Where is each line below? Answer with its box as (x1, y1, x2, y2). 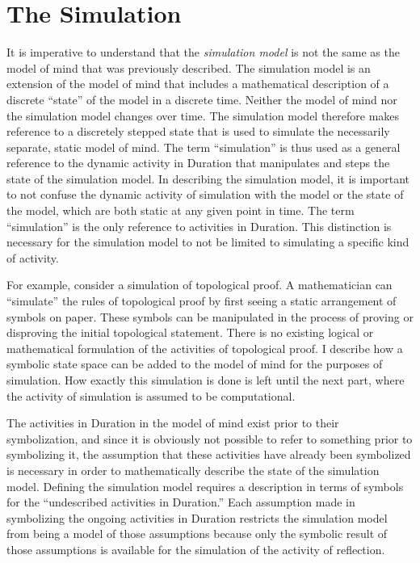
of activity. (6, 249, 59, 266)
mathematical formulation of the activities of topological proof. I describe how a (6, 339, 403, 356)
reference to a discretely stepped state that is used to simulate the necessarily (6, 123, 390, 140)
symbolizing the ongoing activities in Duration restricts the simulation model (6, 509, 388, 526)
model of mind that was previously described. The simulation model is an (6, 59, 371, 76)
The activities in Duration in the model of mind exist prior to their (6, 414, 339, 431)
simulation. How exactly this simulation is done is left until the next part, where (6, 372, 405, 388)
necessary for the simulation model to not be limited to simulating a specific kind (6, 233, 409, 250)
